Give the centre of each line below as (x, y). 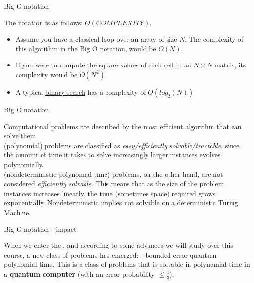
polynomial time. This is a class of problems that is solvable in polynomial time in (127, 264)
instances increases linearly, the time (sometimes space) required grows (110, 193)
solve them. (21, 136)
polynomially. (24, 164)
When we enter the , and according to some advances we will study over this (118, 245)
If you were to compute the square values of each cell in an (103, 65)
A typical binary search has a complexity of (81, 92)
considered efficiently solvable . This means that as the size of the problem (114, 184)
